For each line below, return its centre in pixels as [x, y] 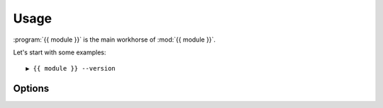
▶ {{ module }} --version [71, 68]
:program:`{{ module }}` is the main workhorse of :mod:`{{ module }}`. [115, 40]
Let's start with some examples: [60, 52]
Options [31, 89]
